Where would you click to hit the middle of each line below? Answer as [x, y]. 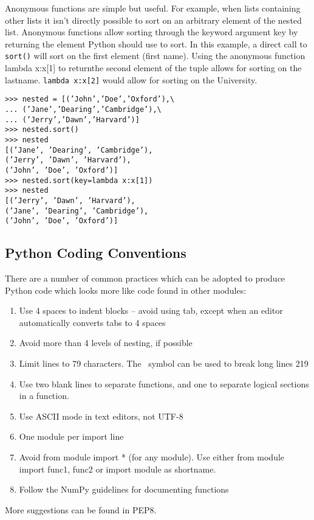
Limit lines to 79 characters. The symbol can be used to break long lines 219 [164, 363]
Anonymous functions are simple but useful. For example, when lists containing [153, 8]
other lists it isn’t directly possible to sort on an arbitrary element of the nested [153, 20]
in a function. [44, 396]
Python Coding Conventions [96, 253]
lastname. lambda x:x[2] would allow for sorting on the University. [131, 79]
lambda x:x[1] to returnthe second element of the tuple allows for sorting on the [153, 68]
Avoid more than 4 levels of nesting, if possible [106, 343]
